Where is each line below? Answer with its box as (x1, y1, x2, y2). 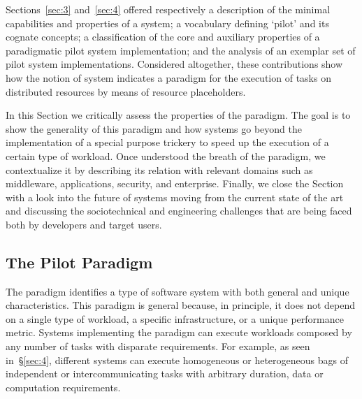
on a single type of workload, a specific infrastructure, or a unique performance (6, 311, 344, 326)
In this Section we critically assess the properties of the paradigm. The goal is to (6, 108, 351, 122)
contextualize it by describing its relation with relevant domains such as (6, 162, 313, 177)
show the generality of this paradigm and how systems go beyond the (6, 121, 302, 136)
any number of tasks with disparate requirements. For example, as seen (6, 339, 310, 354)
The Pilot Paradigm (6, 251, 153, 273)
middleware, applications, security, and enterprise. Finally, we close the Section (6, 176, 344, 191)
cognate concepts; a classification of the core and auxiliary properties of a (6, 29, 320, 44)
